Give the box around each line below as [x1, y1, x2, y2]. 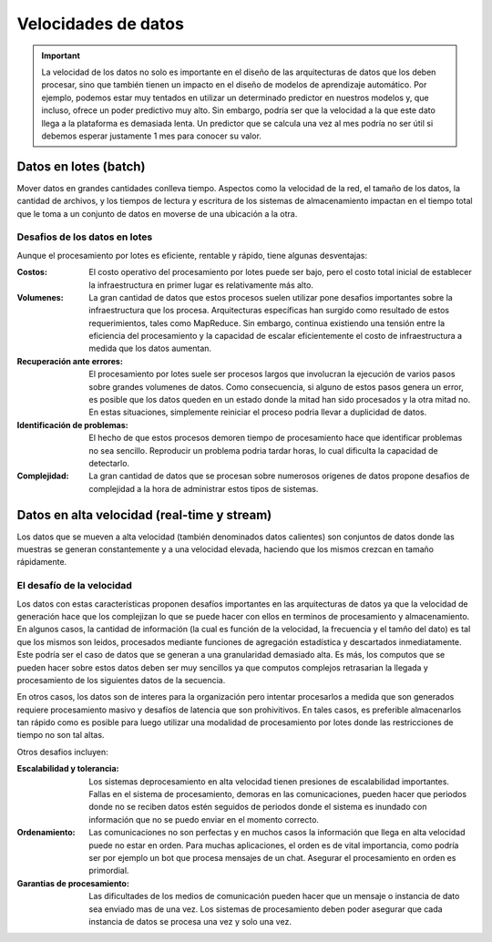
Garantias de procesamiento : [16, 877, 129, 888]
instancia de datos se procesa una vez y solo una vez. [88, 916, 292, 927]
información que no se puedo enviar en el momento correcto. [88, 814, 319, 824]
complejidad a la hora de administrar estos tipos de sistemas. [88, 483, 319, 494]
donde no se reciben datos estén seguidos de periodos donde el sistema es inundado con [88, 802, 427, 813]
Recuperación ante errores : [16, 355, 123, 366]
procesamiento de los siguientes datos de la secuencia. [16, 674, 226, 685]
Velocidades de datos [16, 14, 184, 34]
